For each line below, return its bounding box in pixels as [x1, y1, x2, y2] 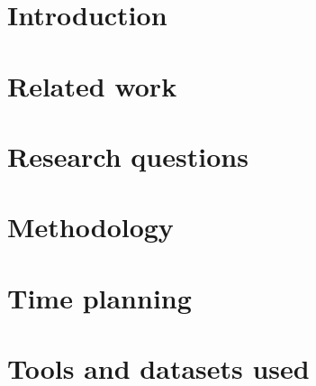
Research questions [7, 137, 248, 174]
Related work [7, 67, 177, 104]
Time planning [7, 279, 192, 316]
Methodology [7, 208, 174, 245]
